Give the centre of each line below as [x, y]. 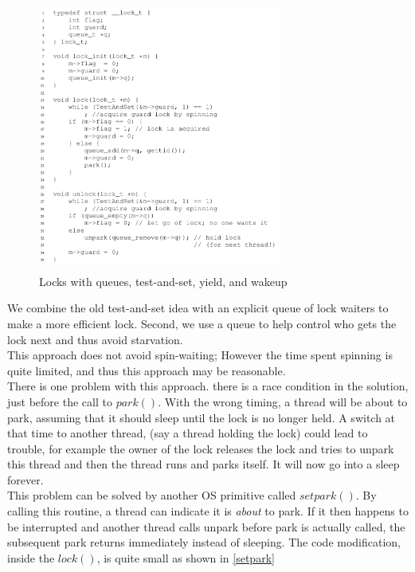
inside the [31, 557]
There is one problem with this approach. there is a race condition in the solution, [208, 386]
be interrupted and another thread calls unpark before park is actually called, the [206, 526]
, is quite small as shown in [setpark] [186, 557]
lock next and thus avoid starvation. [95, 339]
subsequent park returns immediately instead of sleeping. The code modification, [204, 542]
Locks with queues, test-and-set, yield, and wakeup [163, 281]
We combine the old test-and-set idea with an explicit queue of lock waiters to [198, 308]
